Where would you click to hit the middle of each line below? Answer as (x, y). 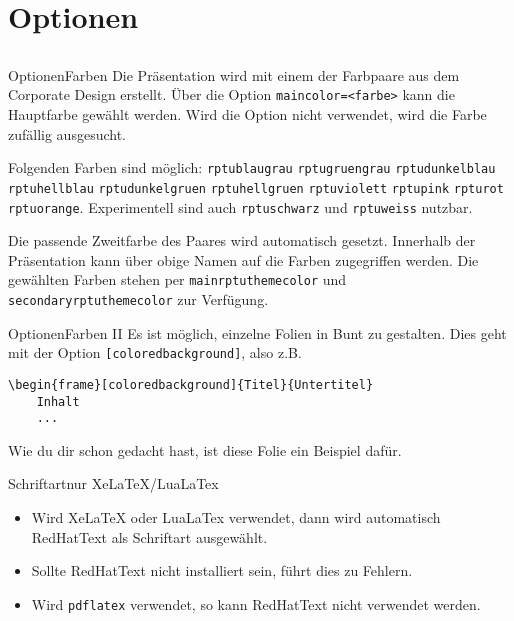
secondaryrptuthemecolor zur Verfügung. (138, 299)
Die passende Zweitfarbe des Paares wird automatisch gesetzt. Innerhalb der (242, 240)
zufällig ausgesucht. (67, 133)
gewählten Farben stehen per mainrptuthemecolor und (177, 279)
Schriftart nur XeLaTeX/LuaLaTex (113, 483)
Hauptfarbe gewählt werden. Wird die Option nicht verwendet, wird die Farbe (247, 114)
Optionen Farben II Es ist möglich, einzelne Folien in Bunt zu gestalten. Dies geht (257, 332)
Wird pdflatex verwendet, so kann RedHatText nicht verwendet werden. (256, 603)
